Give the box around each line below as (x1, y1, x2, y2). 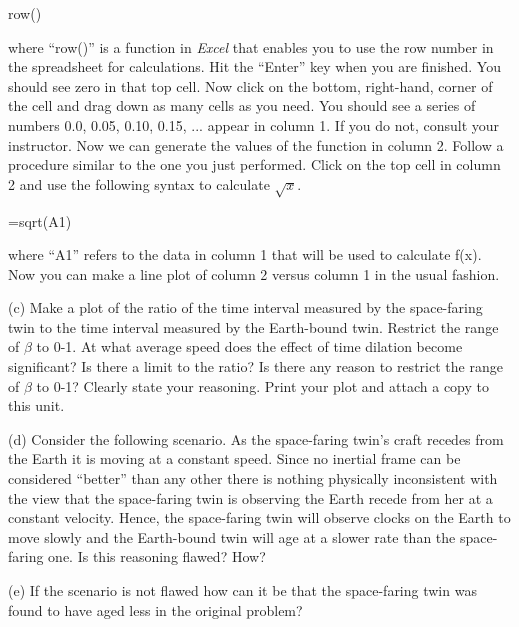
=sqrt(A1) (8, 210, 72, 231)
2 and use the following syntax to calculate (8, 173, 270, 194)
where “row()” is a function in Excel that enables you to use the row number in (8, 36, 494, 57)
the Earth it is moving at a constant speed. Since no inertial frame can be (8, 448, 461, 469)
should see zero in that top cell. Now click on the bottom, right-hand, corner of (8, 75, 493, 96)
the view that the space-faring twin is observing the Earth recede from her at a (8, 487, 493, 508)
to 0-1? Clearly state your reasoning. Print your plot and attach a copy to (36, 375, 489, 396)
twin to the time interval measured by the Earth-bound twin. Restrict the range (8, 316, 499, 337)
